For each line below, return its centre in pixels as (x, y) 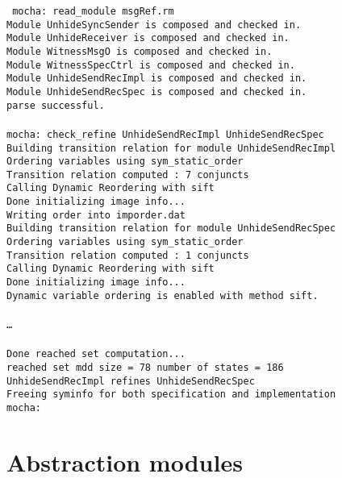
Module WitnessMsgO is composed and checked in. (140, 51)
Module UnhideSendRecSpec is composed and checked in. (157, 91)
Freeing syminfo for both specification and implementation (171, 395)
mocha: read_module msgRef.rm (93, 11)
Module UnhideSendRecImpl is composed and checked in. (157, 79)
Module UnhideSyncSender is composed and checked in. (154, 25)
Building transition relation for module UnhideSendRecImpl (171, 148)
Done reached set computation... (96, 354)
